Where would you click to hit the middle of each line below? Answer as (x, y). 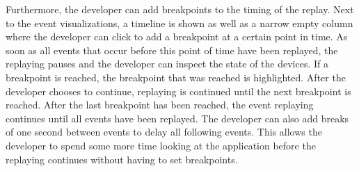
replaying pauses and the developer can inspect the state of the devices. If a (167, 64)
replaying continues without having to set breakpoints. (122, 159)
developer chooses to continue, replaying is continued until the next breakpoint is (178, 91)
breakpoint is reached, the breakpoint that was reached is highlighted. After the (176, 77)
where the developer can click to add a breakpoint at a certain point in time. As (177, 36)
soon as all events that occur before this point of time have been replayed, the (172, 50)
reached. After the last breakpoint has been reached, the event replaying (160, 105)
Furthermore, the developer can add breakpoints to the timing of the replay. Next (180, 9)
